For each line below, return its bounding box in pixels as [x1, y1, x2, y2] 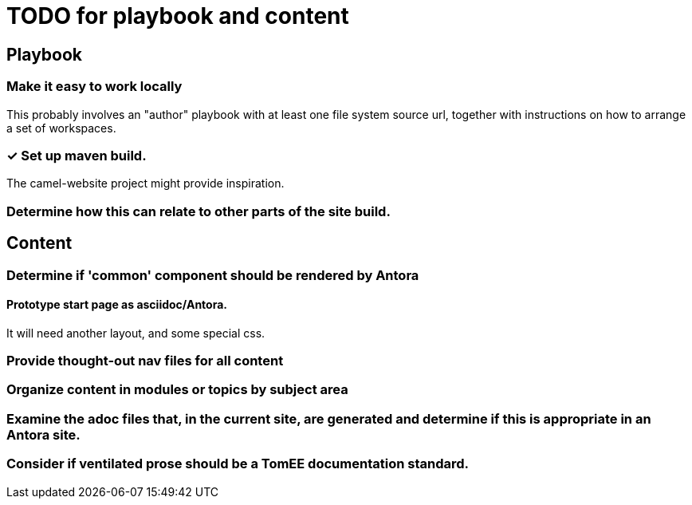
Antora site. [6, 426, 81, 443]
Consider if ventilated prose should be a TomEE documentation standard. [6, 456, 469, 472]
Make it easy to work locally [6, 78, 183, 95]
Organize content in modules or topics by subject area [6, 381, 348, 398]
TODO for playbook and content [6, 2, 349, 30]
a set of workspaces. [6, 120, 116, 135]
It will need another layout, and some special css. [6, 325, 265, 340]
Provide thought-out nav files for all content [6, 353, 284, 369]
